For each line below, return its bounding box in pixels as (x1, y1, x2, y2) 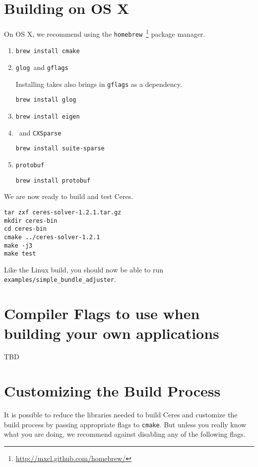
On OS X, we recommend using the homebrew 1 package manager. (4, 27, 205, 39)
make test (4, 250, 36, 258)
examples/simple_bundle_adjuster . (4, 274, 116, 284)
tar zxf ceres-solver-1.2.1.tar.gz (4, 208, 122, 216)
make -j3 (4, 242, 33, 249)
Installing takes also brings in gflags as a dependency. (15, 78, 182, 89)
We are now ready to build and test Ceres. (4, 191, 133, 201)
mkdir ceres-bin (4, 217, 58, 224)
